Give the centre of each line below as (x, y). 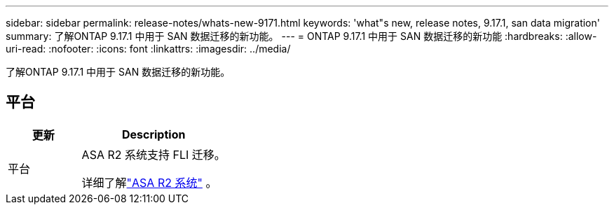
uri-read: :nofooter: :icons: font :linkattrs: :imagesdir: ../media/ (148, 49)
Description (153, 134)
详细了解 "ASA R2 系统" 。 (149, 182)
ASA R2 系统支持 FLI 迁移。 (153, 154)
